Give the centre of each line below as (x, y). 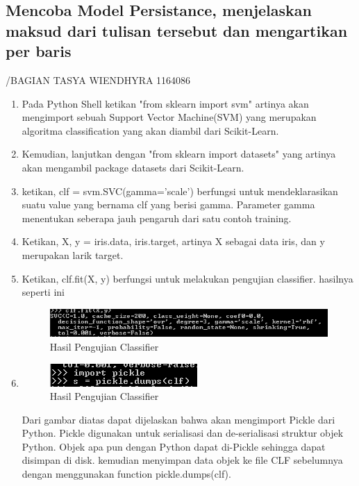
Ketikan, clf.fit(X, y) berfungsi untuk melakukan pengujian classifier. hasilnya (187, 278)
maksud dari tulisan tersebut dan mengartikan (177, 30)
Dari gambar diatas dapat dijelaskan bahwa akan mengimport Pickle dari (178, 419)
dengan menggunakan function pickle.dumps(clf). (126, 474)
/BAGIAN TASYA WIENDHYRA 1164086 (98, 79)
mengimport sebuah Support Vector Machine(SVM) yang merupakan (169, 117)
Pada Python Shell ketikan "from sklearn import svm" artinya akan (165, 103)
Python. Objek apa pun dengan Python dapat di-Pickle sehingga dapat (174, 446)
